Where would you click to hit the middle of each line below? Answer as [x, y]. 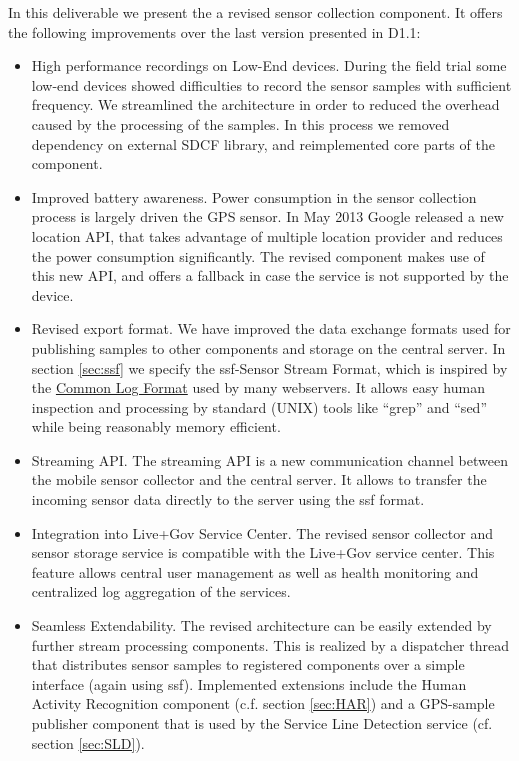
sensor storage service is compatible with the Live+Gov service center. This [263, 552]
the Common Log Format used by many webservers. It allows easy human [258, 387]
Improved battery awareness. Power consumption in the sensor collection [254, 196]
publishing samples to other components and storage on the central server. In [268, 347]
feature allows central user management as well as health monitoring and [255, 571]
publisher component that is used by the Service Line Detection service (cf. [262, 723]
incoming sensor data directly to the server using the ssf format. [228, 499]
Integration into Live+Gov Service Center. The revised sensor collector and [262, 532]
